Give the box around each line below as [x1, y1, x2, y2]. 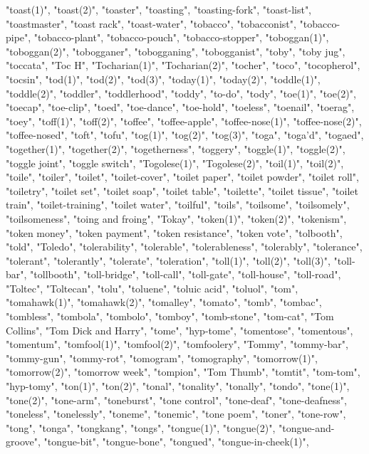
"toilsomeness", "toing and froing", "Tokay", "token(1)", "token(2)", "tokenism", [6, 211, 347, 226]
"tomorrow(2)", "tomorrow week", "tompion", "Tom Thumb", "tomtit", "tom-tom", [6, 364, 360, 379]
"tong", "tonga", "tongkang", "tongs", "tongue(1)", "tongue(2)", [6, 420, 276, 435]
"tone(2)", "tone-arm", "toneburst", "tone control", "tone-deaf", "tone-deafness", [6, 392, 347, 407]
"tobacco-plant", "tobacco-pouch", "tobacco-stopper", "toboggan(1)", [33, 30, 329, 45]
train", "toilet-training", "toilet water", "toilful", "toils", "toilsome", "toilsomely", [6, 197, 350, 212]
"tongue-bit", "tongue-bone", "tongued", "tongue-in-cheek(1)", [43, 434, 309, 449]
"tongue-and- [279, 420, 335, 435]
